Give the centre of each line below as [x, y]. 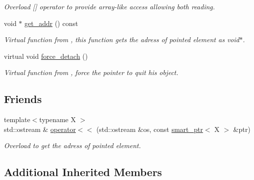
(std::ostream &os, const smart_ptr [150, 129]
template [17, 119]
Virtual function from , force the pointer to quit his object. [91, 72]
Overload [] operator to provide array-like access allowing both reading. [110, 6]
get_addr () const [51, 23]
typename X [58, 119]
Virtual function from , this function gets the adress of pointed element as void [122, 39]
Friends [23, 99]
